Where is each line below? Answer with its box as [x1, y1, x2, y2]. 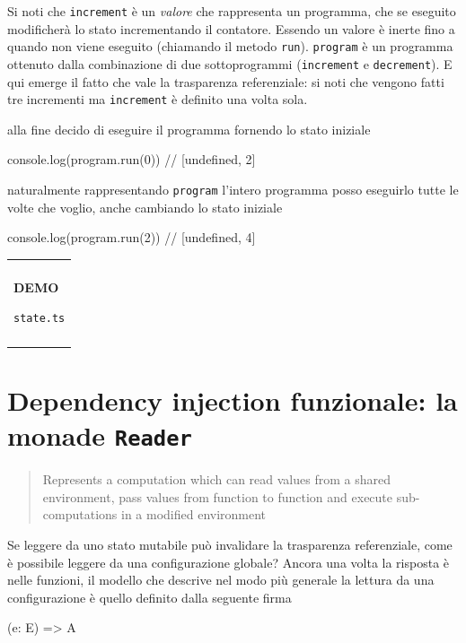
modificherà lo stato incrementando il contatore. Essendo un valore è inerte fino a [7, 19, 455, 38]
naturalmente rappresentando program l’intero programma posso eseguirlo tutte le [7, 180, 459, 198]
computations [42, 505, 118, 524]
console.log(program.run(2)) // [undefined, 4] [7, 228, 256, 247]
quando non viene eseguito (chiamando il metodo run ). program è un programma [7, 37, 453, 56]
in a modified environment [120, 505, 267, 524]
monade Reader [7, 417, 192, 454]
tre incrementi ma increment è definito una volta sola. [7, 90, 308, 109]
